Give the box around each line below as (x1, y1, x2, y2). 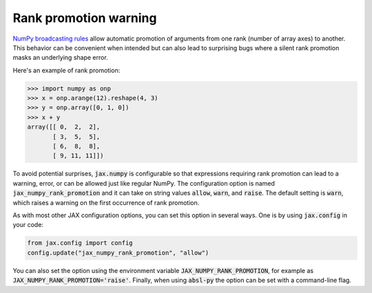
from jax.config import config (27, 239, 134, 247)
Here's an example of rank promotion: (12, 66, 121, 74)
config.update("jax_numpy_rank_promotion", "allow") (27, 248, 209, 257)
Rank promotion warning (12, 10, 157, 25)
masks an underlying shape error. (12, 54, 108, 62)
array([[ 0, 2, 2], (27, 123, 101, 131)
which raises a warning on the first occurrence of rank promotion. (12, 198, 200, 206)
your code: (12, 221, 44, 229)
